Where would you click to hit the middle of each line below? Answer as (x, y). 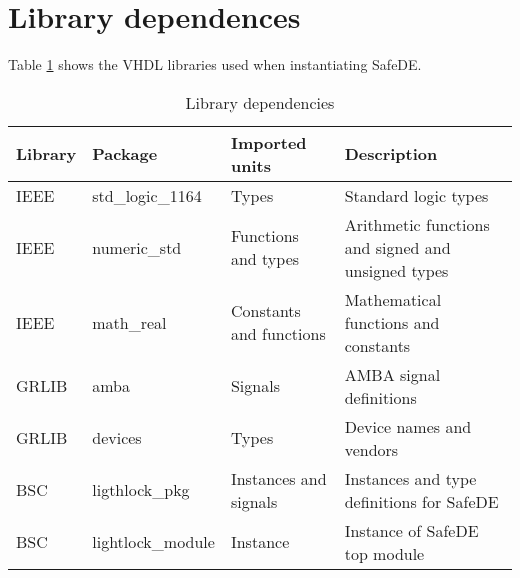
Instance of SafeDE (411, 530)
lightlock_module (153, 542)
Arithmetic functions (417, 224)
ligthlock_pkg (141, 490)
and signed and (397, 247)
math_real (129, 322)
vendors (371, 449)
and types (265, 259)
